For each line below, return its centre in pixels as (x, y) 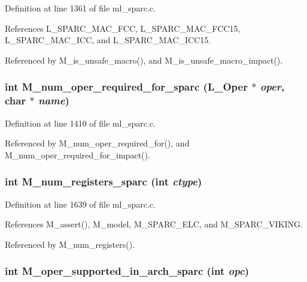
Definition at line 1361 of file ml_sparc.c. (80, 8)
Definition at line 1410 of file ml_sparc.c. (80, 123)
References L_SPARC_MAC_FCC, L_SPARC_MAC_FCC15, (123, 28)
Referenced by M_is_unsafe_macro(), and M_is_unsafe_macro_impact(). (144, 60)
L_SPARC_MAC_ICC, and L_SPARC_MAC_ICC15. (108, 40)
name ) (54, 100)
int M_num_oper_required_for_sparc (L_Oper (126, 87)
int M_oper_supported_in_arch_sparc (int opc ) (127, 271)
